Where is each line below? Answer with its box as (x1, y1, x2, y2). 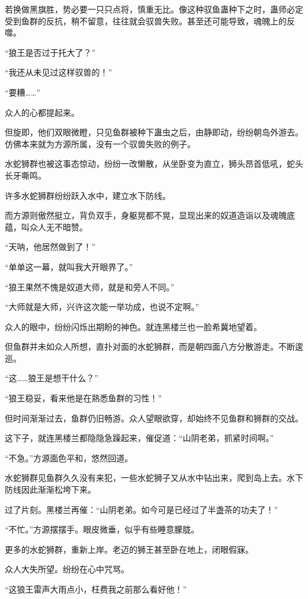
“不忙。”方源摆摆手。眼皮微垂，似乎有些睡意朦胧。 (5, 523, 200, 535)
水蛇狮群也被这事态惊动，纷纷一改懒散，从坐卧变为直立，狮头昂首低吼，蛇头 (5, 157, 303, 170)
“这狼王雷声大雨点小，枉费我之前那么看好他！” (5, 583, 187, 595)
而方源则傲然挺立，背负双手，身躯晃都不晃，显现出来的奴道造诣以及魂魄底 (5, 209, 295, 221)
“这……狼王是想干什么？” (5, 372, 98, 384)
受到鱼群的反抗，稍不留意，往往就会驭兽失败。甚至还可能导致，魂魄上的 (5, 14, 287, 27)
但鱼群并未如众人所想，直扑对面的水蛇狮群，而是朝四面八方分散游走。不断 (5, 340, 295, 353)
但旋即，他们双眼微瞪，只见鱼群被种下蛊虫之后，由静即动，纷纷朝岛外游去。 (5, 126, 303, 138)
